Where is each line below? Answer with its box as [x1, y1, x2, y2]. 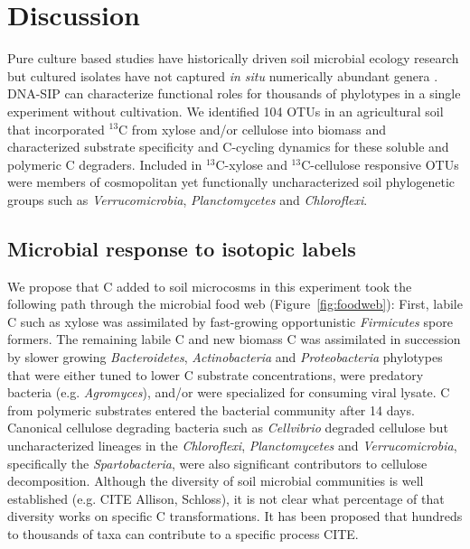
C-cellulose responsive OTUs [301, 154, 459, 173]
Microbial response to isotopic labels [7, 234, 356, 262]
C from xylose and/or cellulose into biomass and [118, 119, 387, 138]
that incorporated [7, 119, 105, 138]
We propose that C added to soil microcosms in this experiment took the [7, 276, 412, 295]
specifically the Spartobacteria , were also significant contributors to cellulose [7, 453, 428, 472]
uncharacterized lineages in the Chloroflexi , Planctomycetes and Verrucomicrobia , [7, 436, 457, 455]
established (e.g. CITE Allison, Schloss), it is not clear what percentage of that [7, 489, 445, 507]
